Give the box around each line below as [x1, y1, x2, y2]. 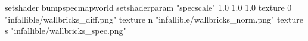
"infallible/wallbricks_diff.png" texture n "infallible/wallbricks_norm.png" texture [5, 12, 303, 25]
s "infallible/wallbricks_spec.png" [5, 24, 126, 37]
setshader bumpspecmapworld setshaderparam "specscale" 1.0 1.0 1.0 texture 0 [5, 1, 292, 13]
